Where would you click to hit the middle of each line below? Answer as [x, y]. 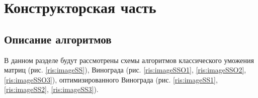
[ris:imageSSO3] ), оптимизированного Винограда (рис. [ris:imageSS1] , [111, 79]
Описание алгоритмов [58, 39]
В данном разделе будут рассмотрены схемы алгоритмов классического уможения [129, 60]
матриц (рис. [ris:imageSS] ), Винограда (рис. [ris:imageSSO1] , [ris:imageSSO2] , [125, 70]
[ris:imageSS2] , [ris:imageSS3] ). [51, 89]
